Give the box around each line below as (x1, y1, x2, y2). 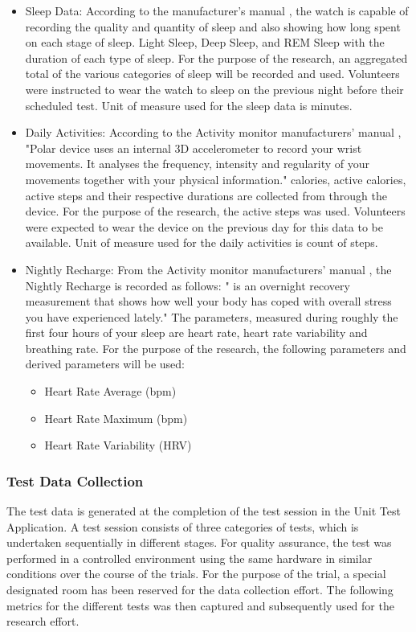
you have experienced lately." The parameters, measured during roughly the (25, 308, 398, 325)
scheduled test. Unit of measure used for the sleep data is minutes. (25, 96, 353, 113)
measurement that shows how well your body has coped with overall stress (25, 293, 392, 310)
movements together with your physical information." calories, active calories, (25, 170, 406, 187)
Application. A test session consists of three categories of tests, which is (6, 518, 359, 535)
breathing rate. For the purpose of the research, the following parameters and (25, 339, 406, 356)
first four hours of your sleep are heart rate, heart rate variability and (25, 324, 368, 341)
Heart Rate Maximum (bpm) (44, 409, 188, 426)
